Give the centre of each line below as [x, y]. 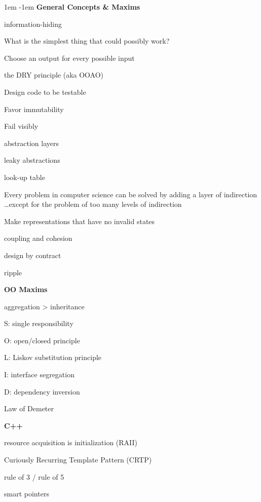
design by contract [33, 255]
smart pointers [27, 494]
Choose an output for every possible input [69, 58]
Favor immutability [34, 109]
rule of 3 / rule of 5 [34, 476]
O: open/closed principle [42, 340]
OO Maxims [26, 289]
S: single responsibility [39, 323]
